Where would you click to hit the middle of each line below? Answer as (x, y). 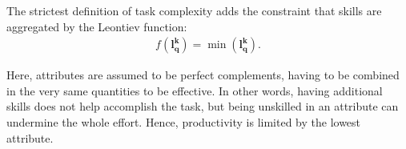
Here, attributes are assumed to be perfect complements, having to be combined (203, 75)
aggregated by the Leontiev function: (97, 26)
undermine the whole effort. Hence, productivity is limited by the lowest (184, 122)
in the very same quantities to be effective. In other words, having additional (195, 90)
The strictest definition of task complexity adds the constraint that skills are (194, 10)
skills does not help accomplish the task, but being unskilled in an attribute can (203, 106)
